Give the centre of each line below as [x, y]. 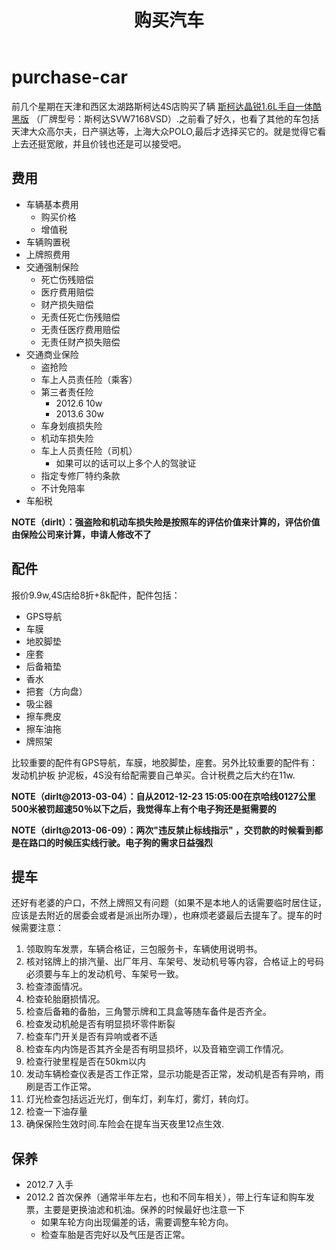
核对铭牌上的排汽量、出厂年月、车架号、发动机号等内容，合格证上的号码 [174, 962]
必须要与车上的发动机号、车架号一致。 [104, 974]
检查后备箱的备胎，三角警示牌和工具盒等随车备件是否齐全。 [148, 1012]
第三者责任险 [67, 392]
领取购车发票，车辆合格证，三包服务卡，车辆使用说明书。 [144, 949]
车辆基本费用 [52, 204]
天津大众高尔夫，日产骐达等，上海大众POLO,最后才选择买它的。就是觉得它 [164, 131]
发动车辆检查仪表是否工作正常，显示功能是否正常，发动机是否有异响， [170, 1074]
